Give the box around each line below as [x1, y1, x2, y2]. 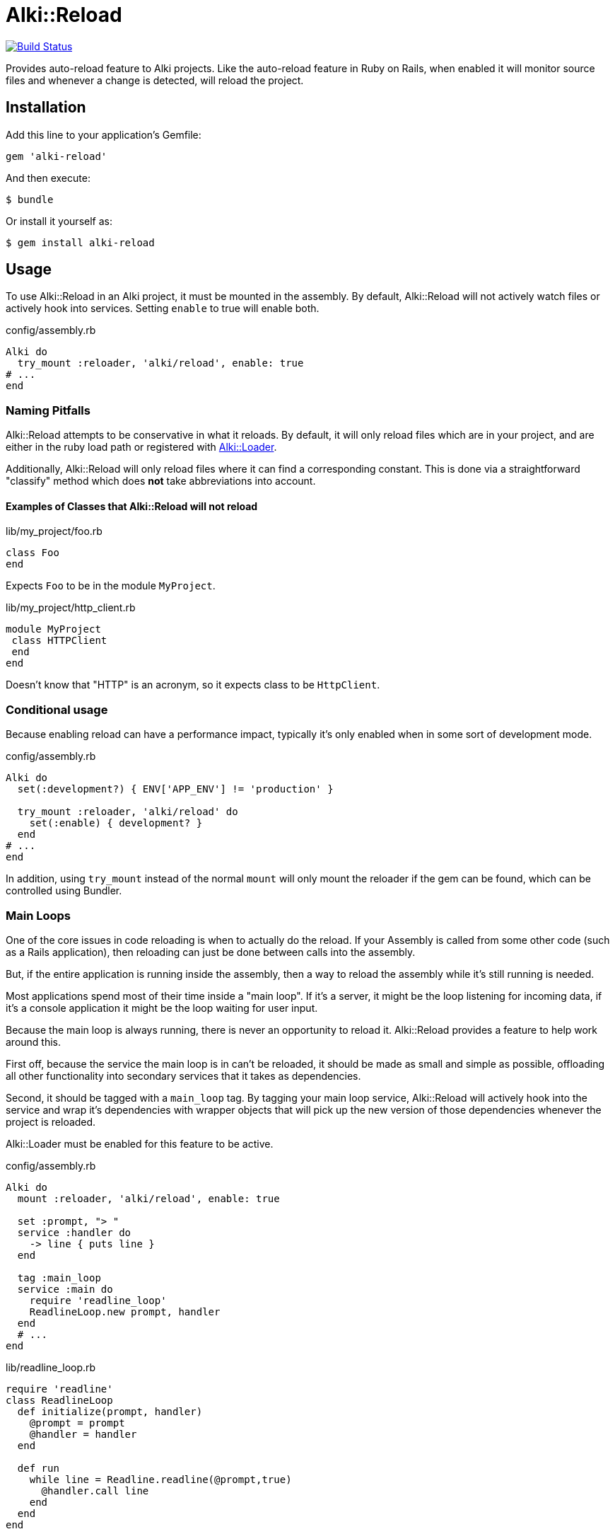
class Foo [6, 547, 59, 559]
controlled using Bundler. [6, 884, 122, 897]
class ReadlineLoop [6, 1394, 113, 1406]
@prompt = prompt [29, 1417, 125, 1429]
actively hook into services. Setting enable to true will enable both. [6, 302, 320, 315]
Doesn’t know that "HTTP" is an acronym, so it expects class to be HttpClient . [6, 679, 380, 691]
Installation [6, 98, 86, 117]
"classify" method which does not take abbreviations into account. [6, 475, 316, 488]
